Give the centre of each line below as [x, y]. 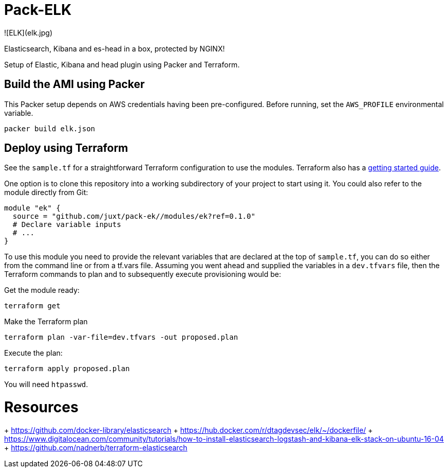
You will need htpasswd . [46, 384]
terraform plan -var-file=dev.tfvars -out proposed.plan [121, 337]
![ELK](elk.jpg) [29, 32]
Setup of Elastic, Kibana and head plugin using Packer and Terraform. [122, 64]
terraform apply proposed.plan [67, 369]
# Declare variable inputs [67, 225]
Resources [41, 407]
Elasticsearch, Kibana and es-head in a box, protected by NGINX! [115, 48]
